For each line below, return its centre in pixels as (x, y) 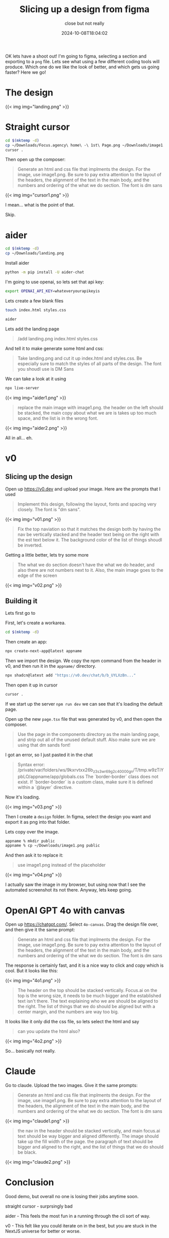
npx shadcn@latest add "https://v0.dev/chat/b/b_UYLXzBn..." (71, 675)
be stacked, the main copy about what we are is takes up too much (87, 413)
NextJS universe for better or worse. (43, 1231)
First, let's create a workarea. (35, 623)
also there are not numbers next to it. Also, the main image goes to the (90, 570)
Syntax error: (31, 764)
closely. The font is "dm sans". (49, 509)
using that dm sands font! (44, 745)
